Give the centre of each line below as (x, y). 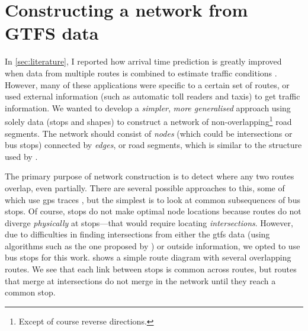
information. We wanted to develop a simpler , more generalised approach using (148, 107)
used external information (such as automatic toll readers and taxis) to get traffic (153, 96)
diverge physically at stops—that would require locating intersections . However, (149, 222)
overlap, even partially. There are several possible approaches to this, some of (145, 187)
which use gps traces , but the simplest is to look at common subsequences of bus (153, 199)
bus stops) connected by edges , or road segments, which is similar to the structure (153, 145)
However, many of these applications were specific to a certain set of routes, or (147, 84)
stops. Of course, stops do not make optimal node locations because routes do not (153, 211)
